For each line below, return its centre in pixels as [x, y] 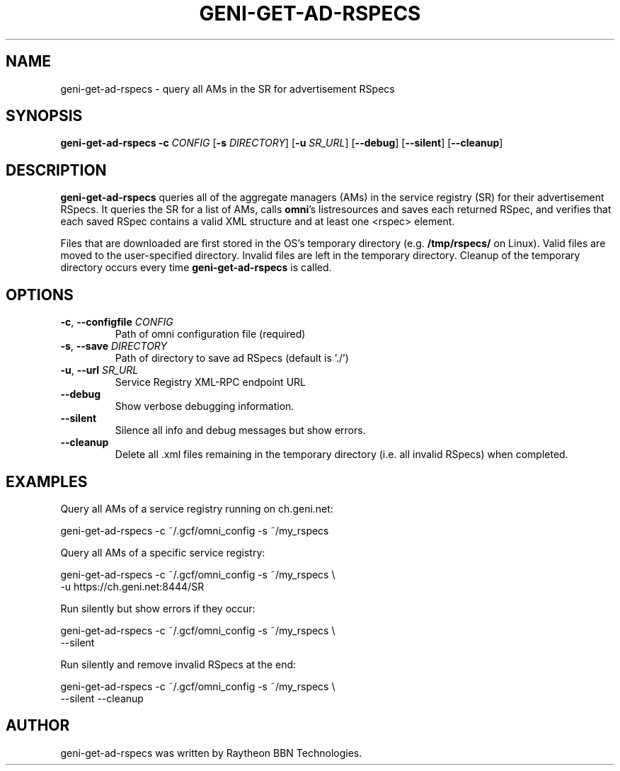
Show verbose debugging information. [205, 406]
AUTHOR [38, 726]
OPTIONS [40, 295]
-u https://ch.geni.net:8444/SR [132, 586]
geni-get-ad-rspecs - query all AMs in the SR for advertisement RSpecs [228, 88]
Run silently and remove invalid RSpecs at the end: [178, 664]
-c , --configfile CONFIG [117, 322]
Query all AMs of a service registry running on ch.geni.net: [197, 508]
